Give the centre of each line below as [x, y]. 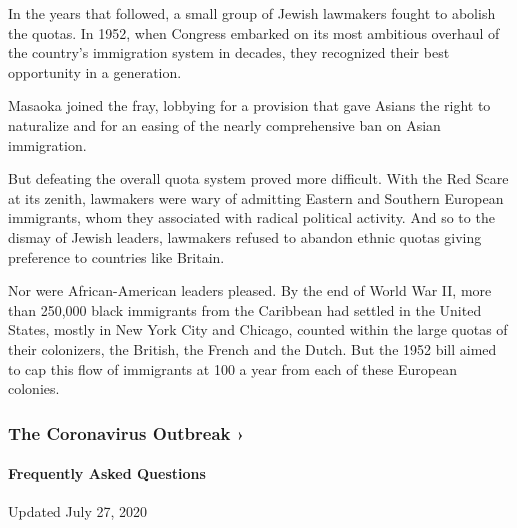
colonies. [34, 388]
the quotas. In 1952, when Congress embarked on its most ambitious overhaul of [254, 32]
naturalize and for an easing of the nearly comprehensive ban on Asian [224, 124]
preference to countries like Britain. [116, 256]
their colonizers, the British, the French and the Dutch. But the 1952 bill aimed [252, 348]
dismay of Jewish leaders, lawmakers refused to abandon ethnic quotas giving [245, 236]
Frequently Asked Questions [107, 473]
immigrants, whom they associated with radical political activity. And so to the [251, 217]
